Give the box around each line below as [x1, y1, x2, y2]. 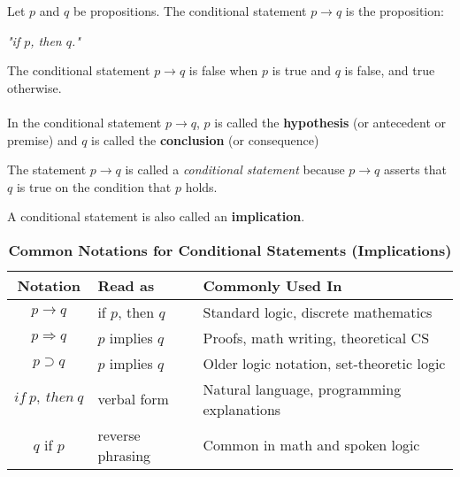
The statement [7, 160, 87, 179]
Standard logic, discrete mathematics [203, 301, 433, 322]
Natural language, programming [203, 378, 402, 399]
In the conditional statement [7, 112, 162, 131]
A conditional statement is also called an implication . [7, 207, 305, 226]
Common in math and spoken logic [203, 435, 420, 456]
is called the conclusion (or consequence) [91, 130, 319, 149]
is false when [188, 61, 258, 80]
